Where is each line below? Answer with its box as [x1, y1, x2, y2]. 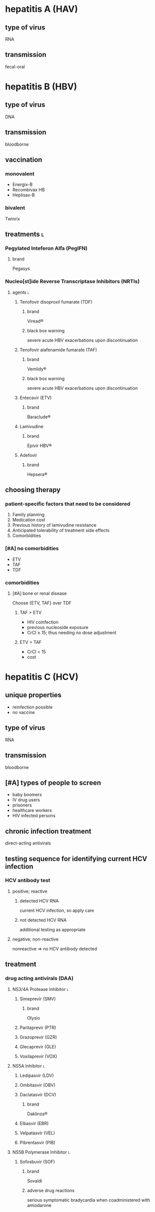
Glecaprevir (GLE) [19, 1043, 56, 1049]
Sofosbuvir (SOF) [19, 1159, 55, 1165]
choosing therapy [5, 486, 61, 494]
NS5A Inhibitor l [12, 1063, 45, 1069]
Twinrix [5, 216, 20, 222]
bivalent [5, 204, 26, 211]
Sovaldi [27, 1178, 42, 1184]
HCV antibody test [5, 877, 50, 884]
